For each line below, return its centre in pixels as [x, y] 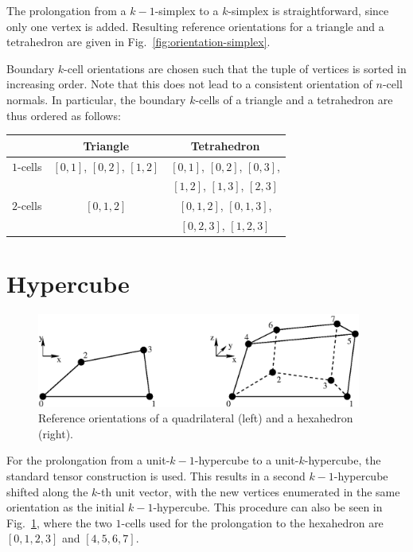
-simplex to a [187, 10]
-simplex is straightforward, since [308, 10]
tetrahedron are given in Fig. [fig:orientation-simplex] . [138, 42]
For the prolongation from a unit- [88, 460]
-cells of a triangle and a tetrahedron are [294, 99]
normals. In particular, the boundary [96, 99]
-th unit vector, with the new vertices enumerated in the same [249, 491]
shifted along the [47, 491]
